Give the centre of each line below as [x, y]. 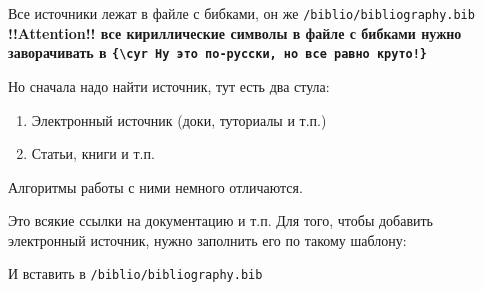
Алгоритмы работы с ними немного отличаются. [155, 186]
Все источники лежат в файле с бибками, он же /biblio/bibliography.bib [241, 13]
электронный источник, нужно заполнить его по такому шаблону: [207, 239]
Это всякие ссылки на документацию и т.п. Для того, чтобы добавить [221, 220]
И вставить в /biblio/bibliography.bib [135, 273]
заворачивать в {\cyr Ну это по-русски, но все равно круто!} [218, 52]
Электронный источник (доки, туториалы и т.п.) [179, 119]
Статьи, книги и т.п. [93, 153]
